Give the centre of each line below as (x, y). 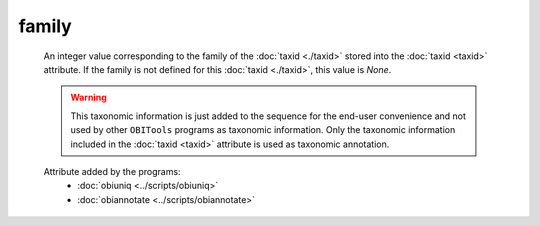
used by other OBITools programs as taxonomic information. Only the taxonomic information (263, 130)
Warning (88, 97)
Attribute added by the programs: (112, 171)
